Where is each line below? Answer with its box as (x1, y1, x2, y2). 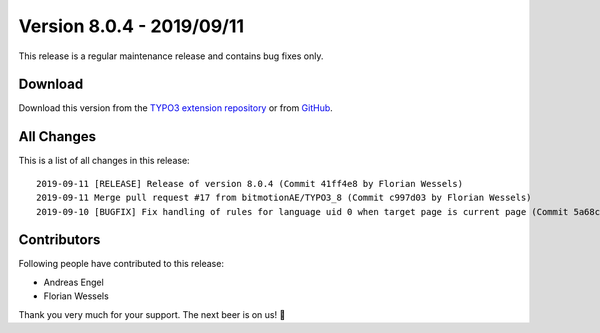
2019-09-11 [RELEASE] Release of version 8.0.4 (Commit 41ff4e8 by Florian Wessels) (36, 178, 464, 189)
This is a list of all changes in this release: (18, 155, 190, 167)
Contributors (18, 231, 101, 249)
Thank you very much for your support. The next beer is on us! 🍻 (18, 308, 286, 320)
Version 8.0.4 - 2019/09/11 (18, 15, 245, 37)
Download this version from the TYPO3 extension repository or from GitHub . (18, 102, 334, 114)
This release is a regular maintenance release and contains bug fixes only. (18, 50, 324, 62)
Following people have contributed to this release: (18, 258, 225, 270)
